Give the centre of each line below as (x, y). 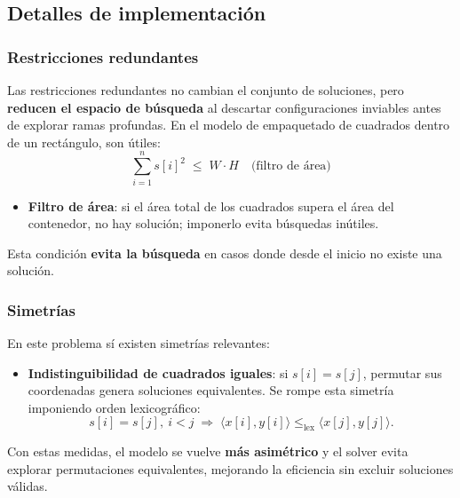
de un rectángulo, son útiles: (84, 142)
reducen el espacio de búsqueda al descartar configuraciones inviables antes (224, 107)
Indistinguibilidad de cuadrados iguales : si (158, 372)
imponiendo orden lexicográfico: (114, 407)
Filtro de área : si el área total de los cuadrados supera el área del (211, 206)
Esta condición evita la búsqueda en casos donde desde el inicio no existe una (225, 253)
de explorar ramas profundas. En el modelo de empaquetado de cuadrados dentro (229, 125)
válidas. (28, 486)
